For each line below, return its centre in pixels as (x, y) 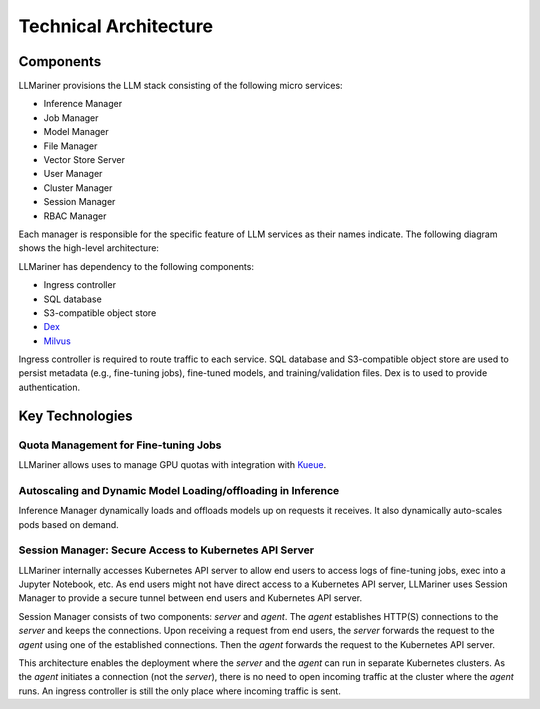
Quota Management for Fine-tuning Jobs (120, 445)
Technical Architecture (116, 26)
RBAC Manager (75, 216)
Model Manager (76, 132)
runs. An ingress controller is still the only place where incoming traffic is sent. (180, 691)
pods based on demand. (68, 524)
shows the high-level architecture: (89, 248)
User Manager (73, 174)
